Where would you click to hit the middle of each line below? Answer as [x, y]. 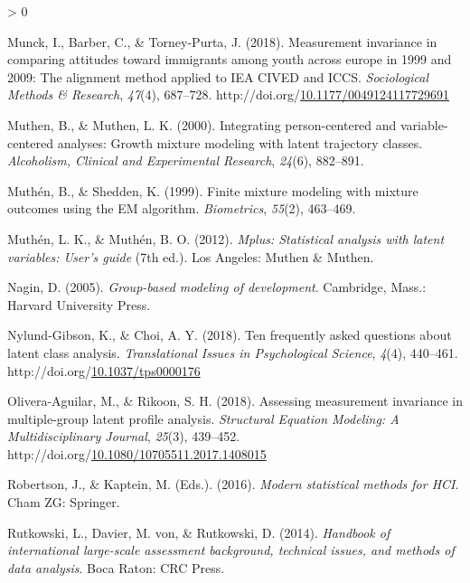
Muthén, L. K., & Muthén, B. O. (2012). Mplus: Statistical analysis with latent [226, 238]
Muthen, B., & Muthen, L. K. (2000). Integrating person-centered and [202, 124]
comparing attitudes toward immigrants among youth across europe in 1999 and [230, 59]
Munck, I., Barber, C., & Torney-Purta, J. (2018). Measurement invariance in [222, 41]
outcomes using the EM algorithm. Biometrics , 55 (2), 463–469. [182, 208]
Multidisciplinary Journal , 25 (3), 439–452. [124, 436]
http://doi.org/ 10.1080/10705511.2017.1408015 [137, 453]
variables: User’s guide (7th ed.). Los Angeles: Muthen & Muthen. [191, 256]
